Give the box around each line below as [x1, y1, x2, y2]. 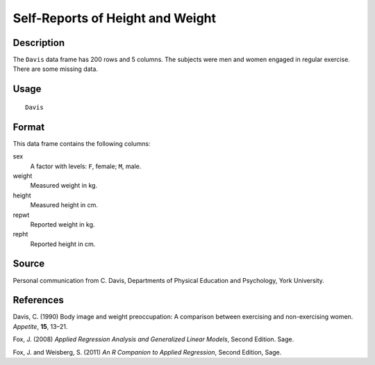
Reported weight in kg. [30, 220, 95, 229]
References [12, 294, 64, 306]
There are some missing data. [12, 65, 99, 73]
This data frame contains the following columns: [12, 139, 151, 147]
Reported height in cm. [30, 240, 96, 248]
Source [12, 258, 45, 270]
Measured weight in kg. [30, 181, 97, 190]
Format [12, 121, 45, 133]
